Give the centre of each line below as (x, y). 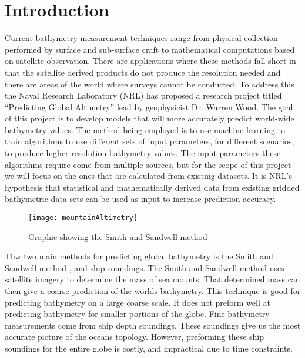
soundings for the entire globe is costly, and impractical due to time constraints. (149, 348)
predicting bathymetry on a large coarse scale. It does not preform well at (138, 302)
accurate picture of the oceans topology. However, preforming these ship (135, 337)
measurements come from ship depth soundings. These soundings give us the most (153, 325)
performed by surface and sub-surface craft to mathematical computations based (150, 49)
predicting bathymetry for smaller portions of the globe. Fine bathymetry (137, 314)
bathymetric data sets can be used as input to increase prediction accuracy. (140, 199)
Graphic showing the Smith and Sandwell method (118, 236)
